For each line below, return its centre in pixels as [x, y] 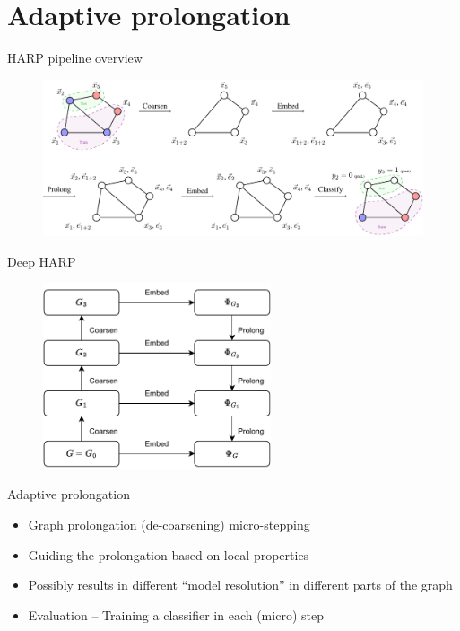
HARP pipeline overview [75, 58]
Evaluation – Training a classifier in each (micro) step [176, 614]
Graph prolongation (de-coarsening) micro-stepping [169, 525]
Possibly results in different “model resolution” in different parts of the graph [240, 585]
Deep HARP [42, 261]
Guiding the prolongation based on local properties [169, 554]
